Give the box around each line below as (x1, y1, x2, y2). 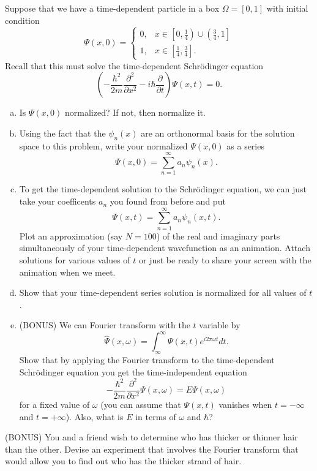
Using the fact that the (19, 126, 106, 139)
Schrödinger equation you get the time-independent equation (19, 365, 247, 378)
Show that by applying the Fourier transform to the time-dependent (19, 353, 275, 366)
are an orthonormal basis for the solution (141, 126, 295, 139)
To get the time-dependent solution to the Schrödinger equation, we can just (19, 183, 307, 195)
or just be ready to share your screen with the (139, 253, 311, 266)
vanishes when (218, 398, 272, 410)
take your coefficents (19, 195, 96, 208)
